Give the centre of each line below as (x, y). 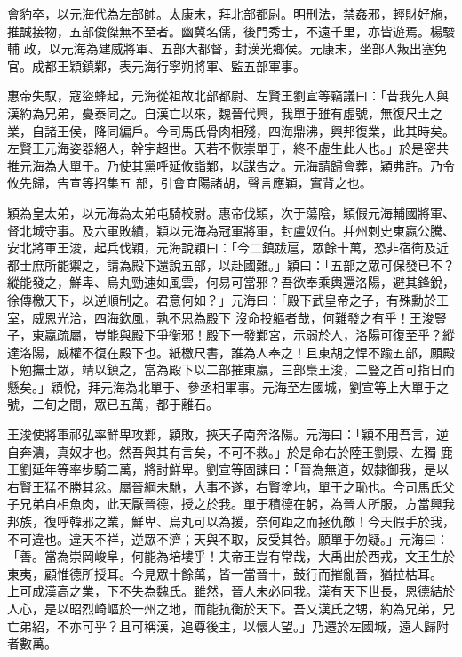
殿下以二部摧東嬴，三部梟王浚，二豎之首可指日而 (311, 369)
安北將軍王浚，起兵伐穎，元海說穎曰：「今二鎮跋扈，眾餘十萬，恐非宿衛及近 (228, 248)
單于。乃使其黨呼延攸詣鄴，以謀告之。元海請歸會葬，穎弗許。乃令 (262, 165)
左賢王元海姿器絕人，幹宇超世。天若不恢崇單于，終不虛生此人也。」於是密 (222, 148)
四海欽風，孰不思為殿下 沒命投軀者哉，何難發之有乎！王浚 (264, 317)
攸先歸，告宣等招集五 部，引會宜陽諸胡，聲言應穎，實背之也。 (190, 183)
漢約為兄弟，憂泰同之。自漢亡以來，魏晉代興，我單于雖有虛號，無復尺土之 (225, 112)
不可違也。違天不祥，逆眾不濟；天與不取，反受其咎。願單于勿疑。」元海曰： (228, 538)
